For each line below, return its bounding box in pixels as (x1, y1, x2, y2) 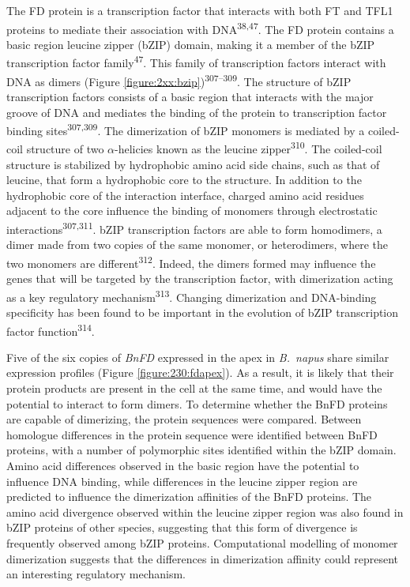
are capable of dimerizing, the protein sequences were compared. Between (6, 411, 362, 427)
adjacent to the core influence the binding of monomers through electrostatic (6, 202, 378, 219)
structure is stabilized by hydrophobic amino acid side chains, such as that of (6, 156, 380, 172)
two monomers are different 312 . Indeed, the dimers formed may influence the (6, 252, 376, 271)
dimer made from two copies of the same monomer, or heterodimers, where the (6, 236, 389, 253)
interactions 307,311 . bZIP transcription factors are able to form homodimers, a (6, 219, 382, 237)
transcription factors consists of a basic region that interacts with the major (6, 88, 374, 104)
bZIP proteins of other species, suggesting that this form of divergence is (6, 519, 358, 536)
